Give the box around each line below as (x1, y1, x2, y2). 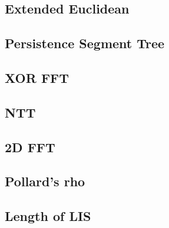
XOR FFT (5, 68, 69, 86)
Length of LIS (5, 207, 91, 225)
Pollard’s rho (5, 172, 85, 190)
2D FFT (5, 138, 55, 156)
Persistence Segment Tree (5, 34, 165, 52)
